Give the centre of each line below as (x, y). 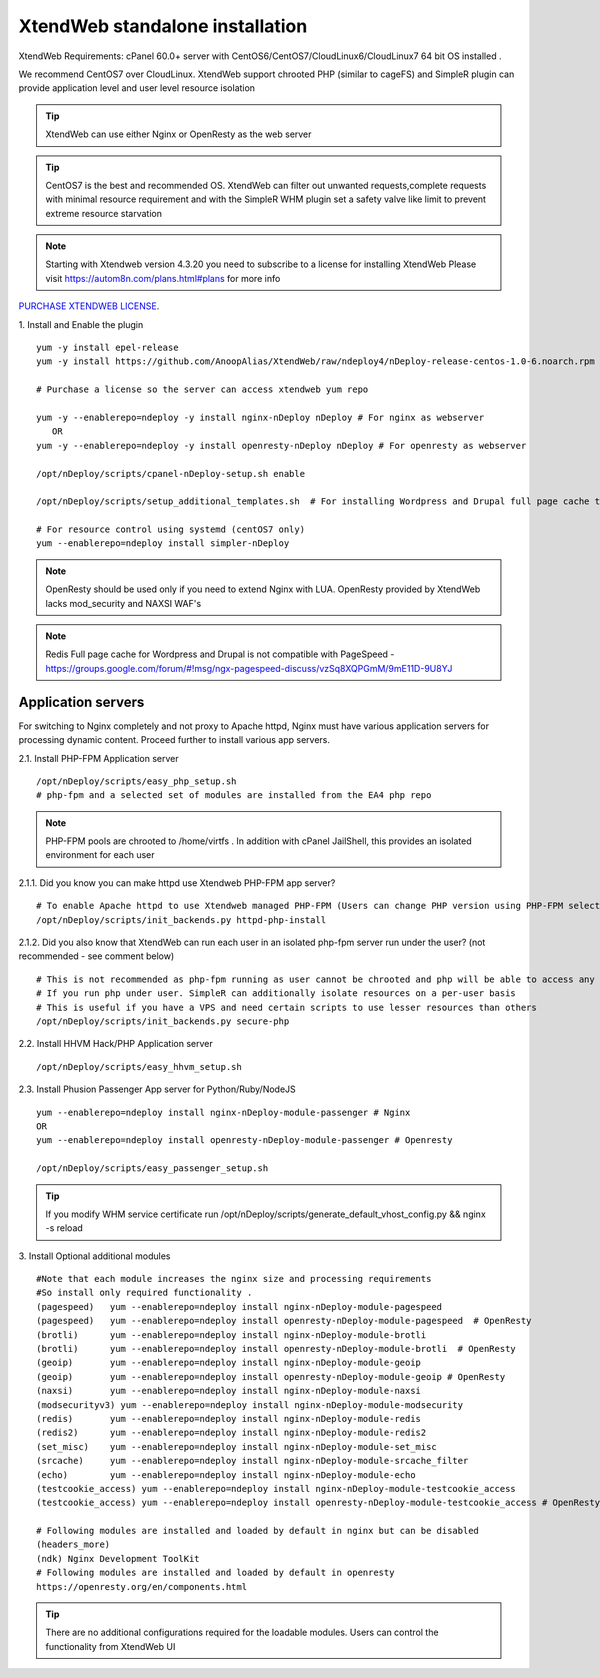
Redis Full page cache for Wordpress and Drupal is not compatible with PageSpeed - (220, 654)
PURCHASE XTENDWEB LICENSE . (89, 306)
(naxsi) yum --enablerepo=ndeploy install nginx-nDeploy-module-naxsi (229, 1391)
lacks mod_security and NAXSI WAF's (123, 603)
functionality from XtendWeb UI (110, 1646)
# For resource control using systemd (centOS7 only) (170, 529)
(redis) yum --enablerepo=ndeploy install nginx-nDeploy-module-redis (229, 1418)
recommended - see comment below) (96, 956)
